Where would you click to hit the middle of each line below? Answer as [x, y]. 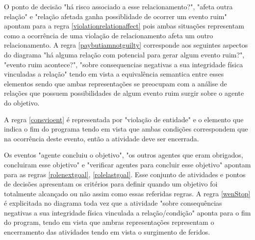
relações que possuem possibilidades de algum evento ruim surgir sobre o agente [124, 93]
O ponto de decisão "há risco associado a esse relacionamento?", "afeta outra [118, 6]
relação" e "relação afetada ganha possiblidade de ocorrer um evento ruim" [115, 16]
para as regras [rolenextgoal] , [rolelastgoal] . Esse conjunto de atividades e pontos [125, 174]
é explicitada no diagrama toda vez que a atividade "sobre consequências [113, 203]
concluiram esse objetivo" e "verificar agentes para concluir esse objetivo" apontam [127, 164]
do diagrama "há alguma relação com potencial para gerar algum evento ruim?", [124, 54]
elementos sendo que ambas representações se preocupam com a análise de [115, 83]
